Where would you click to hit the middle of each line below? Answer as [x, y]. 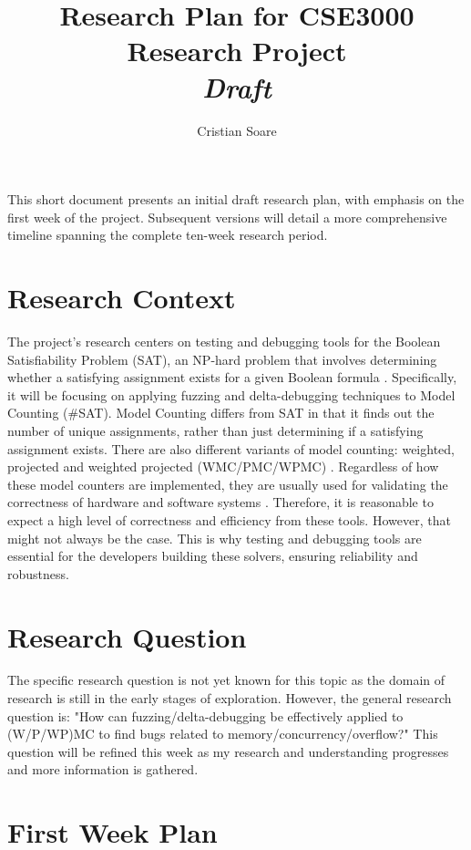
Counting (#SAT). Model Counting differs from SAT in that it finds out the [221, 413]
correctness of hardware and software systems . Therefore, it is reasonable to [220, 502]
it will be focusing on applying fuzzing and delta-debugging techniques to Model [231, 394]
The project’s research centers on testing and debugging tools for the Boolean [224, 341]
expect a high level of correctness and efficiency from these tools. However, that [229, 519]
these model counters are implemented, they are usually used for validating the [228, 484]
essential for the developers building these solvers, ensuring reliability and [213, 556]
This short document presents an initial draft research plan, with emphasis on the [236, 199]
